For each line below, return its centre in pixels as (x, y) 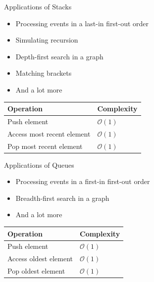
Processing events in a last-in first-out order (82, 23)
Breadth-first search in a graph (62, 198)
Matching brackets (44, 73)
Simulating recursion (47, 40)
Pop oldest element (36, 271)
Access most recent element (49, 133)
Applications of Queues (39, 164)
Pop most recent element (45, 146)
